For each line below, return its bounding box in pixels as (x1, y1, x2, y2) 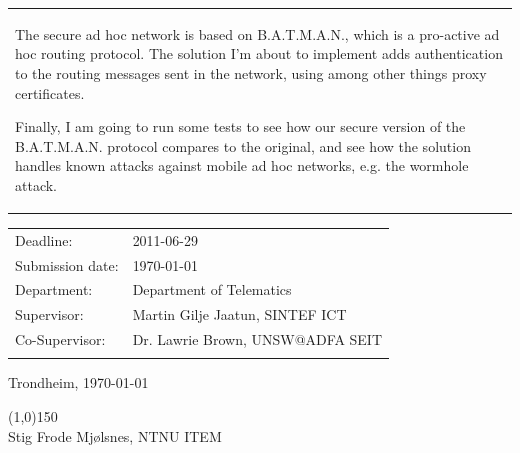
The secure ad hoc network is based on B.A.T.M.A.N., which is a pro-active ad (15, 23, 500, 44)
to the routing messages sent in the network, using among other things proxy (15, 62, 487, 83)
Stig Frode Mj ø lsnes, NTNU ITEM (8, 425, 222, 446)
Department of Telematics (132, 279, 292, 300)
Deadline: (15, 229, 73, 250)
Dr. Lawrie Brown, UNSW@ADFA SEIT (132, 329, 383, 350)
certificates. (15, 82, 85, 103)
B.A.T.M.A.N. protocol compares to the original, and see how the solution (15, 135, 471, 156)
